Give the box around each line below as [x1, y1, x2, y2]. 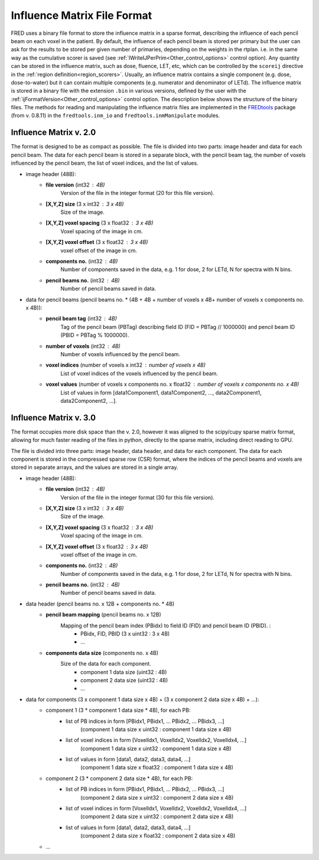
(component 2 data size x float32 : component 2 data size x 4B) [80, 832, 236, 839]
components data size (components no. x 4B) [45, 649, 159, 656]
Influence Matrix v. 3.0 [11, 412, 96, 422]
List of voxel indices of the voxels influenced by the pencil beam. [60, 370, 219, 377]
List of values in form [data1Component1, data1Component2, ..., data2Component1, [60, 389, 262, 396]
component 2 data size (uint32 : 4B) [80, 676, 168, 683]
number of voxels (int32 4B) [45, 343, 121, 350]
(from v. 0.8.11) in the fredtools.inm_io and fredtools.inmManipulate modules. [11, 112, 220, 119]
